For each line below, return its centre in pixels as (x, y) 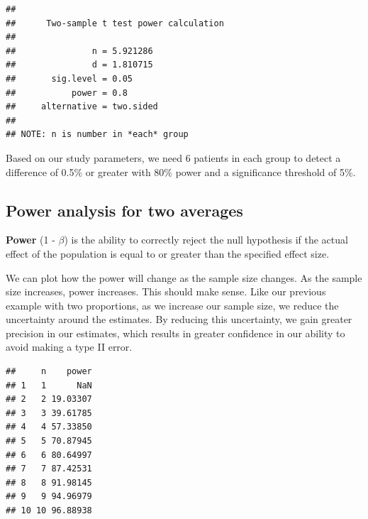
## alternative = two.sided (82, 107)
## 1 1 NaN (49, 385)
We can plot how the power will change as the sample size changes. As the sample (184, 277)
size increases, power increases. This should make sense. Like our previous (166, 291)
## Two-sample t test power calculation (115, 23)
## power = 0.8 (67, 93)
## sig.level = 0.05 (69, 78)
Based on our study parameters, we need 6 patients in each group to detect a (173, 157)
